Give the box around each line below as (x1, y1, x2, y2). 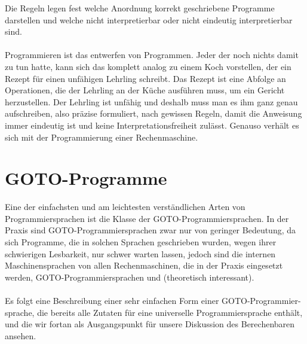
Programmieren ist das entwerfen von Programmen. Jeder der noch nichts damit (5, 48, 299, 61)
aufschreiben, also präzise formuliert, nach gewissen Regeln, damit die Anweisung (5, 107, 302, 120)
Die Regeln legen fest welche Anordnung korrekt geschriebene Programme (5, 2, 275, 14)
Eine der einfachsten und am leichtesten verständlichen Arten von (5, 200, 245, 213)
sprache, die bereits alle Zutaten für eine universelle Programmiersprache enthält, (5, 306, 303, 318)
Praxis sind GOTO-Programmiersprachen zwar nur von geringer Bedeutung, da (5, 224, 296, 236)
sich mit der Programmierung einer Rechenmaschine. (5, 130, 198, 143)
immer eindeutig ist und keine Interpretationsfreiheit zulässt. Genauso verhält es (5, 118, 299, 131)
